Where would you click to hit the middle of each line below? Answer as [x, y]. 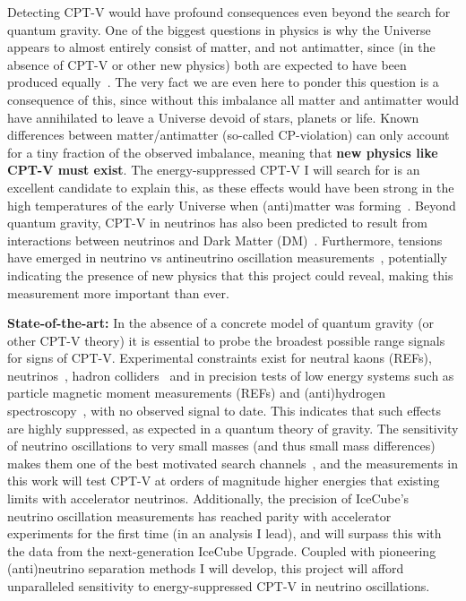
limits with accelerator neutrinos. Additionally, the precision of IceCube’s [208, 498]
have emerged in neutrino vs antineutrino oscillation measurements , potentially [227, 258]
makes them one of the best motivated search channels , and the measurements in [233, 463]
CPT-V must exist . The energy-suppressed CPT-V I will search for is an [214, 170]
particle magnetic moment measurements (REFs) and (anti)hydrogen [197, 393]
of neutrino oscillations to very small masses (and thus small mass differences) [221, 446]
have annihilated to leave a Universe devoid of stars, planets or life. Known [213, 117]
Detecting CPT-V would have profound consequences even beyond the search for [229, 12]
